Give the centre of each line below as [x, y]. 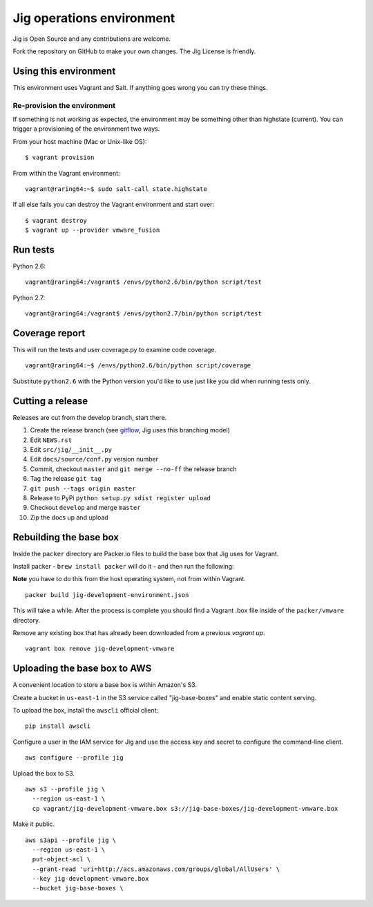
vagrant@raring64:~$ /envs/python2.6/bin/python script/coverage [138, 366]
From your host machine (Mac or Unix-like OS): [80, 141]
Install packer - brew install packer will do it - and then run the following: [123, 566]
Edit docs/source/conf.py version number [94, 459]
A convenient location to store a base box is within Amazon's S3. [105, 685]
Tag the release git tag [66, 479]
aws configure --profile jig [74, 758]
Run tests [34, 249]
